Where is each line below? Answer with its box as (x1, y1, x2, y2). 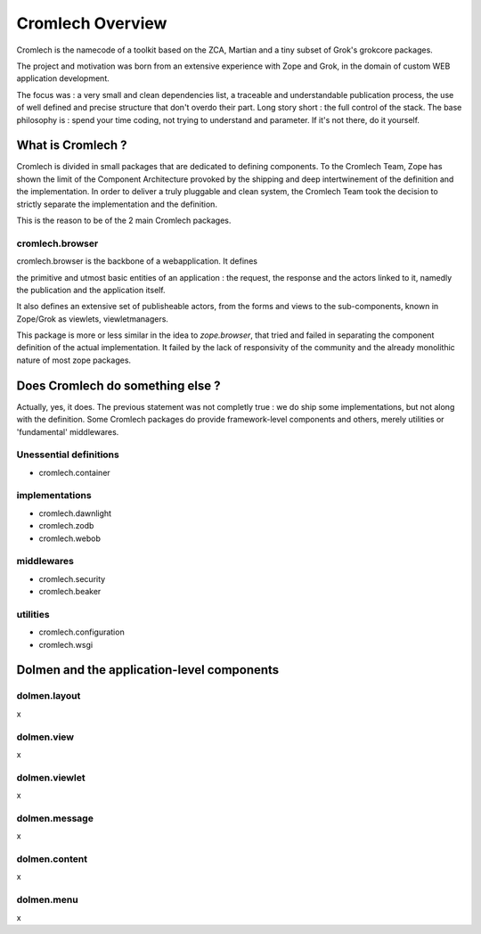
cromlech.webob (38, 533, 102, 544)
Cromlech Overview (16, 13, 167, 33)
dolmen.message (16, 812, 94, 824)
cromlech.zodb (38, 520, 94, 531)
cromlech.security (38, 573, 106, 584)
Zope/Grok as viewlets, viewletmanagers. (16, 313, 169, 324)
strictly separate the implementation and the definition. (16, 199, 218, 209)
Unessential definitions (16, 448, 119, 461)
